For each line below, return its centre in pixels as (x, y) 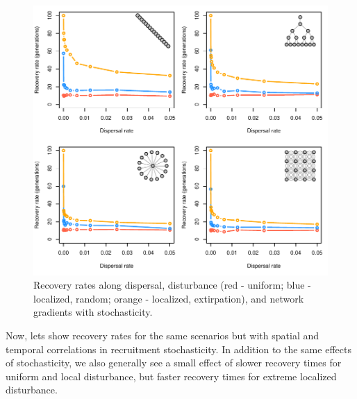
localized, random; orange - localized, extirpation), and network (169, 298)
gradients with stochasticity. (93, 312)
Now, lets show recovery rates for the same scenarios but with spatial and (163, 336)
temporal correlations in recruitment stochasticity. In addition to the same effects (178, 349)
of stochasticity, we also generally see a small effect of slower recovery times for (174, 363)
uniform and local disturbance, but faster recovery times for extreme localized (171, 376)
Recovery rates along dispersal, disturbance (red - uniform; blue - (172, 285)
